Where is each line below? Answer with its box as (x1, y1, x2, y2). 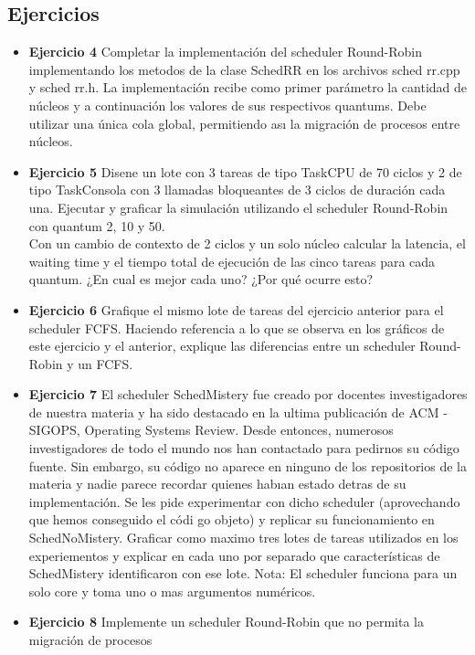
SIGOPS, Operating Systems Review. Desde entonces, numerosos (28, 420, 394, 439)
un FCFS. (78, 354, 133, 373)
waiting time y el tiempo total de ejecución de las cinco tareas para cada (28, 251, 436, 270)
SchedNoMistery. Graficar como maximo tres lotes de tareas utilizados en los (28, 528, 459, 547)
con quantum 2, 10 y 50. (28, 216, 165, 235)
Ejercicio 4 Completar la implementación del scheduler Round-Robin (28, 42, 423, 61)
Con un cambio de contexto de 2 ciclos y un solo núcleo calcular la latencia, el (28, 234, 466, 253)
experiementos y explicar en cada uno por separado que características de (28, 545, 440, 565)
